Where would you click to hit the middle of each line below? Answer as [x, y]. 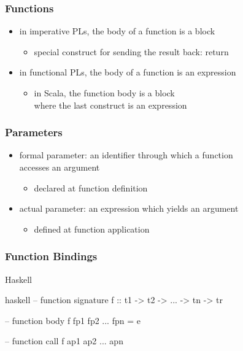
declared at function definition [91, 187]
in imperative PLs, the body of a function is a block [117, 31]
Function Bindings [51, 256]
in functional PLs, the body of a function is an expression [128, 72]
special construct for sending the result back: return [131, 51]
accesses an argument [60, 167]
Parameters [34, 132]
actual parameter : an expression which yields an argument [129, 208]
